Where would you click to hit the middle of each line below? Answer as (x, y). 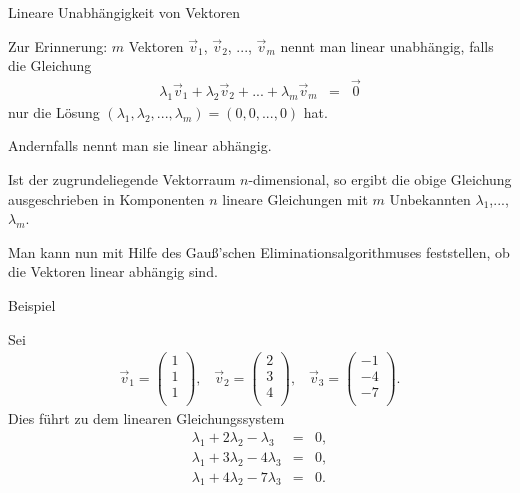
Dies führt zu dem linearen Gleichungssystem (146, 418)
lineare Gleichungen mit (295, 198)
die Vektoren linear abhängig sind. (113, 271)
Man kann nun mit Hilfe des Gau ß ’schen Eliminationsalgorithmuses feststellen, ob (259, 251)
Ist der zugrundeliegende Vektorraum (122, 179)
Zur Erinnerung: (58, 45)
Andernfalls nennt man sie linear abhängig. (140, 145)
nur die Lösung (54, 111)
